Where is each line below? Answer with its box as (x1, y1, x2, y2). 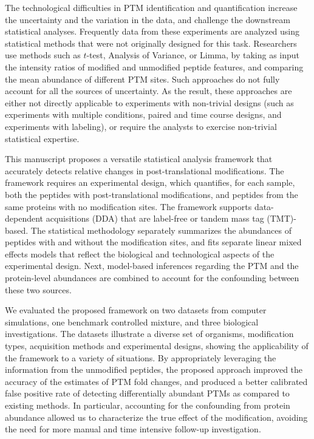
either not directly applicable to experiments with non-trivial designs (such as (5, 96, 294, 109)
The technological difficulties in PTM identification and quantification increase (5, 1, 298, 13)
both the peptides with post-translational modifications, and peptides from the (5, 188, 298, 200)
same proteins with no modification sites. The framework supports (5, 200, 252, 213)
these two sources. (5, 283, 72, 296)
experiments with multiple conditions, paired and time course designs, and (5, 108, 282, 121)
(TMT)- (267, 212, 296, 225)
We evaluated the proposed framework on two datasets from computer (5, 304, 267, 316)
